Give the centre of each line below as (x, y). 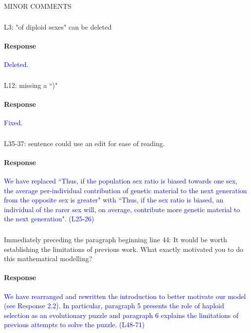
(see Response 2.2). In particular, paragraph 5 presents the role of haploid (114, 306)
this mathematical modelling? (48, 258)
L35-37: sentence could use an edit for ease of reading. (84, 143)
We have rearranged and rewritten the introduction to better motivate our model (125, 296)
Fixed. (13, 123)
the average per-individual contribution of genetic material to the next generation (125, 190)
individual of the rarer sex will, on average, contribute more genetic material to (122, 209)
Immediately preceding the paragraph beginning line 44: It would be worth (116, 239)
